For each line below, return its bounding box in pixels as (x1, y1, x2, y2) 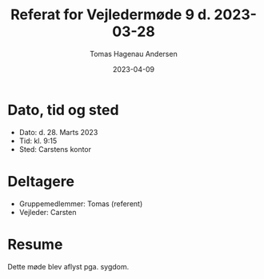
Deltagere (7, 172, 75, 190)
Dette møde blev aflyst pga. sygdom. (7, 261, 130, 271)
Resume (7, 235, 63, 253)
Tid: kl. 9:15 (18, 136, 58, 145)
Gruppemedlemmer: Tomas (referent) (18, 198, 143, 209)
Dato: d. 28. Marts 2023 (18, 127, 98, 137)
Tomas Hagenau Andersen (90, 49, 178, 58)
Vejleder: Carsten (18, 207, 77, 217)
